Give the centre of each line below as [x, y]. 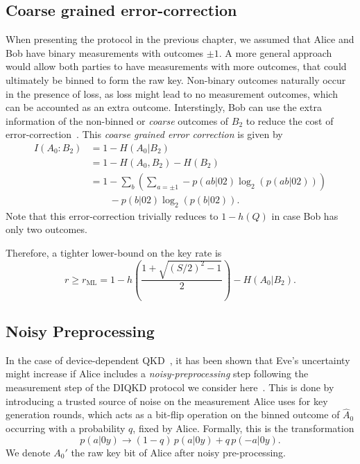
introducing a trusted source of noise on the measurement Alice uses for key [167, 401]
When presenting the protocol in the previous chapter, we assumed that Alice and [180, 39]
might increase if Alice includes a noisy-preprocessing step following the [157, 373]
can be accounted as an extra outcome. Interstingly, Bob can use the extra [164, 107]
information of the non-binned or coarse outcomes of [117, 120]
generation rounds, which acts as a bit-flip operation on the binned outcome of [173, 414]
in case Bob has [305, 215]
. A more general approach [275, 52]
